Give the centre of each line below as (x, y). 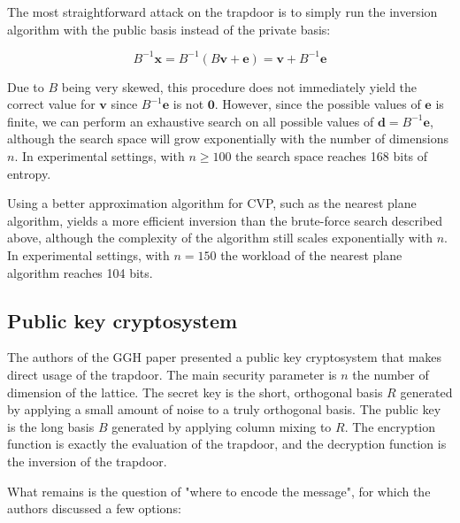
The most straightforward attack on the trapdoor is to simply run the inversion (222, 12)
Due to (26, 86)
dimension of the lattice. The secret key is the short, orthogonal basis (195, 392)
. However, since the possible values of (318, 104)
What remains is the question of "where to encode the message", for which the (219, 491)
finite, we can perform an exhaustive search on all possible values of (191, 121)
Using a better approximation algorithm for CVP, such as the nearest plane (212, 203)
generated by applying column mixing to (222, 426)
